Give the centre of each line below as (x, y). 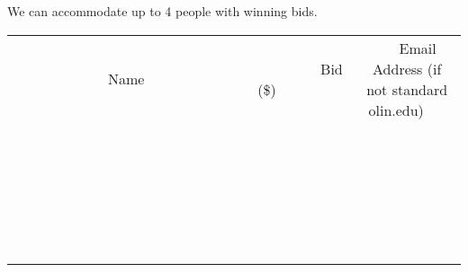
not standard (407, 89)
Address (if (407, 68)
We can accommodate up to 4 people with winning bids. (162, 11)
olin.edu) (396, 110)
